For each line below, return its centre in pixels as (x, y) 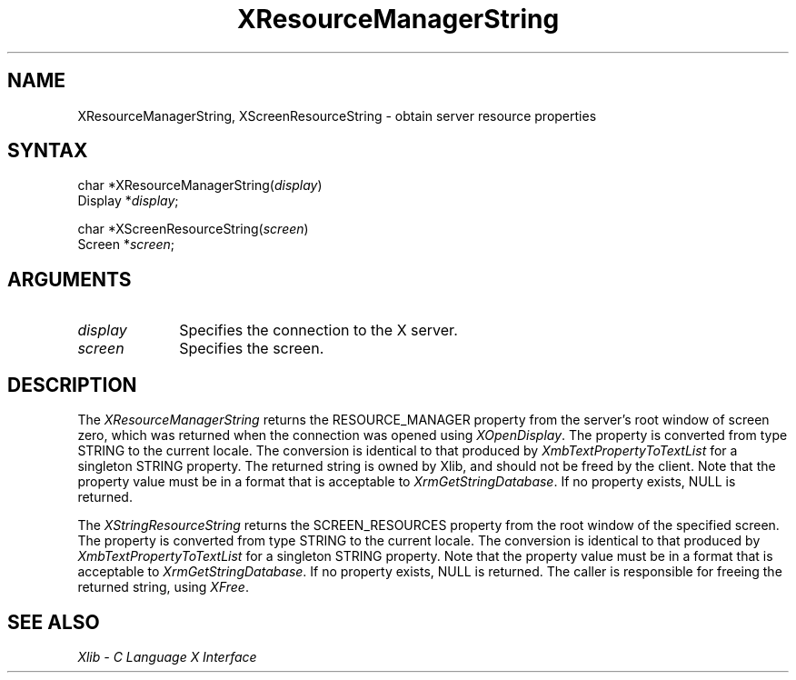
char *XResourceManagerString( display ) (200, 185)
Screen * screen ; (126, 245)
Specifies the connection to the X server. (318, 330)
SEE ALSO (54, 622)
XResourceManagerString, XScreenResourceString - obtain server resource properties (337, 115)
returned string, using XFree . (163, 587)
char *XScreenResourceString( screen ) (193, 229)
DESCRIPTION (72, 385)
